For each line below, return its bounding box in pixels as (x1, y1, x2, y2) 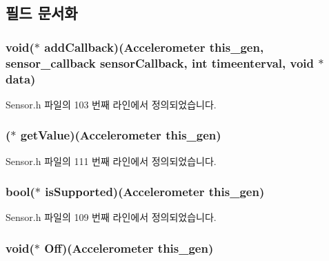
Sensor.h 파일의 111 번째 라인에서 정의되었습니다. (6, 153, 217, 168)
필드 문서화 (6, 2, 78, 23)
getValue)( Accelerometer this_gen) (20, 126, 221, 144)
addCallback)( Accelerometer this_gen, (44, 38, 264, 55)
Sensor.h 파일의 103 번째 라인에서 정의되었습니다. (6, 97, 217, 111)
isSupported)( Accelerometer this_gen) (45, 183, 265, 200)
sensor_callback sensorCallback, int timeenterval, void (6, 54, 315, 71)
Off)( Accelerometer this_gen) (44, 239, 214, 256)
